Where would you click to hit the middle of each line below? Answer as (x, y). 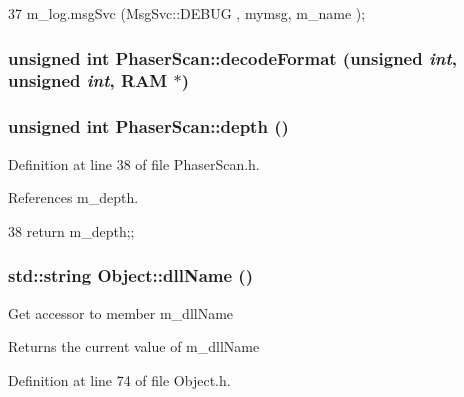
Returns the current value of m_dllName (134, 346)
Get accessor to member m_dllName (121, 312)
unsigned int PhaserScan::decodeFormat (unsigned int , (232, 57)
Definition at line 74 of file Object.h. (119, 379)
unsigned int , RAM (88, 80)
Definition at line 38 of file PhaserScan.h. (134, 163)
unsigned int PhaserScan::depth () (148, 126)
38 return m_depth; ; (71, 230)
